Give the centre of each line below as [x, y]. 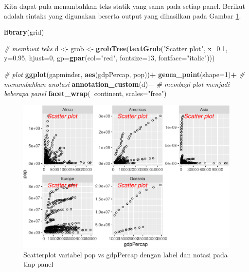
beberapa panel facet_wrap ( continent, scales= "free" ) [85, 93]
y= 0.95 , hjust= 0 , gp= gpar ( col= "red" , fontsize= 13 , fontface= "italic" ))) [109, 58]
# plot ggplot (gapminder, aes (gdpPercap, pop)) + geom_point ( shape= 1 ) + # [124, 74]
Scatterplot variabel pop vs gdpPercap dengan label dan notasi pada [125, 254]
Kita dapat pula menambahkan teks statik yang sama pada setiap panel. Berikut [125, 6]
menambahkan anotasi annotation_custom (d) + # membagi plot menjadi [117, 84]
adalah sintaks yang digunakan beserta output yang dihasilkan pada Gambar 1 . [123, 15]
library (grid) [24, 32]
